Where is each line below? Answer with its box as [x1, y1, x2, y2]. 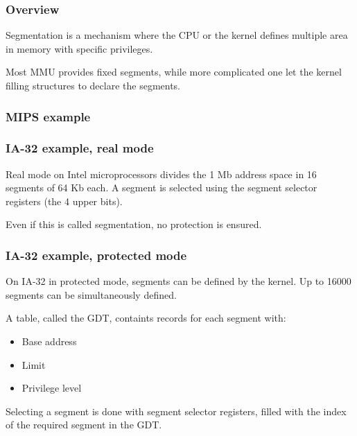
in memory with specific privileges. [6, 41, 153, 55]
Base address [21, 334, 77, 349]
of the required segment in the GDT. [6, 417, 162, 432]
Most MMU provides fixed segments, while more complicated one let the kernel [6, 64, 342, 79]
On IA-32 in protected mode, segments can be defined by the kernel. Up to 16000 [6, 274, 351, 288]
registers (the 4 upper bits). [6, 193, 123, 208]
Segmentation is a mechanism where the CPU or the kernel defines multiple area [6, 28, 348, 42]
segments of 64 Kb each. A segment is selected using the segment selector [6, 180, 317, 195]
